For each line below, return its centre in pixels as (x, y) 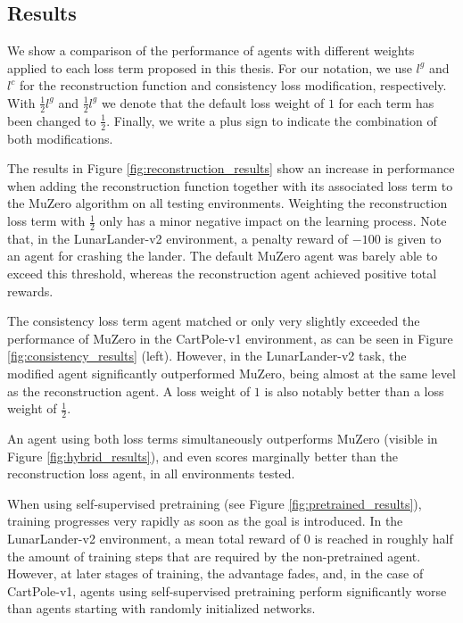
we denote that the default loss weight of (213, 102)
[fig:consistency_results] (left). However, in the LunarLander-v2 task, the (207, 356)
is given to (413, 238)
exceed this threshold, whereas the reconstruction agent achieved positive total (222, 274)
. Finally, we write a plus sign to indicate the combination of (272, 120)
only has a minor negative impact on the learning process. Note (273, 221)
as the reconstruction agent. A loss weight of (129, 390)
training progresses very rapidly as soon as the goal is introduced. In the (205, 521)
